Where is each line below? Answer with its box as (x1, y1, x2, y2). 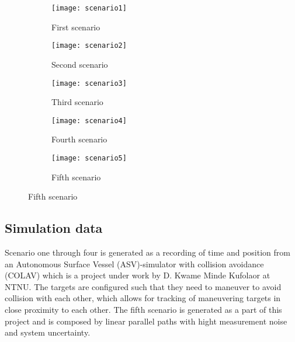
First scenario (51, 20, 100, 33)
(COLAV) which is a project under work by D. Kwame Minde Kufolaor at (5, 269, 270, 281)
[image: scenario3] (51, 79, 127, 88)
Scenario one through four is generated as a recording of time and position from (5, 246, 290, 259)
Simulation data (5, 219, 103, 237)
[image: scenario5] (51, 154, 127, 162)
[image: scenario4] (51, 116, 127, 125)
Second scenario (51, 58, 108, 70)
